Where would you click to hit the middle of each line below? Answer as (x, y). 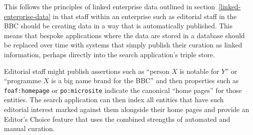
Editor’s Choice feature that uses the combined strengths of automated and (117, 119)
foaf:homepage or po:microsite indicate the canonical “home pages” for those (123, 90)
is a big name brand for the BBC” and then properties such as (145, 80)
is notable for (199, 71)
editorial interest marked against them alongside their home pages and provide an (127, 109)
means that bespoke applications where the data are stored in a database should (125, 35)
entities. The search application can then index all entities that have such (114, 100)
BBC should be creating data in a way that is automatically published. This (118, 26)
